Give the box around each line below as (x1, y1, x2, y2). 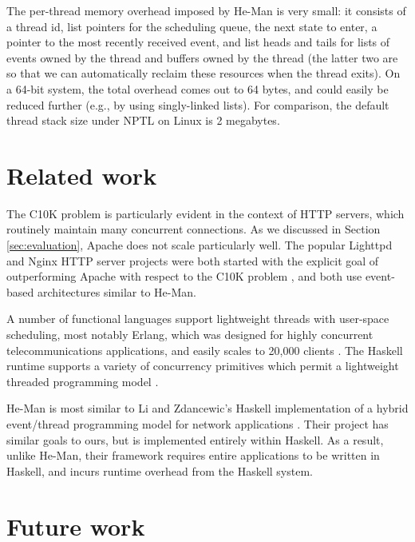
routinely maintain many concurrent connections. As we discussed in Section (6, 221, 381, 237)
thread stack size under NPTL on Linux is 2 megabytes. (6, 112, 280, 129)
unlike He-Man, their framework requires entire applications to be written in (6, 447, 380, 464)
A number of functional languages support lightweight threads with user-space (6, 310, 389, 327)
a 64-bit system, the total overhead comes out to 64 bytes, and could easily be (6, 80, 389, 97)
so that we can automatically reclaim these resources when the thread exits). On (6, 65, 401, 82)
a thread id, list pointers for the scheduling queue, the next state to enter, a (6, 18, 377, 34)
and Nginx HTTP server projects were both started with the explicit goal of (6, 252, 379, 269)
